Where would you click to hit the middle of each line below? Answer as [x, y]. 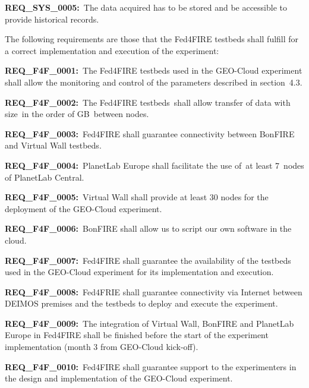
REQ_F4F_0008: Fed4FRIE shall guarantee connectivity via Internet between [154, 291]
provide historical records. [52, 19]
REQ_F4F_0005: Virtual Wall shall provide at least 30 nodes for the [137, 197]
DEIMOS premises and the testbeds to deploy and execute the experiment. [141, 303]
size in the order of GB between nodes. [77, 114]
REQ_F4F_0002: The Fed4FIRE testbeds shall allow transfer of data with [148, 102]
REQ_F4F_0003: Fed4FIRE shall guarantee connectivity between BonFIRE [150, 133]
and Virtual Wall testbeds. [53, 145]
